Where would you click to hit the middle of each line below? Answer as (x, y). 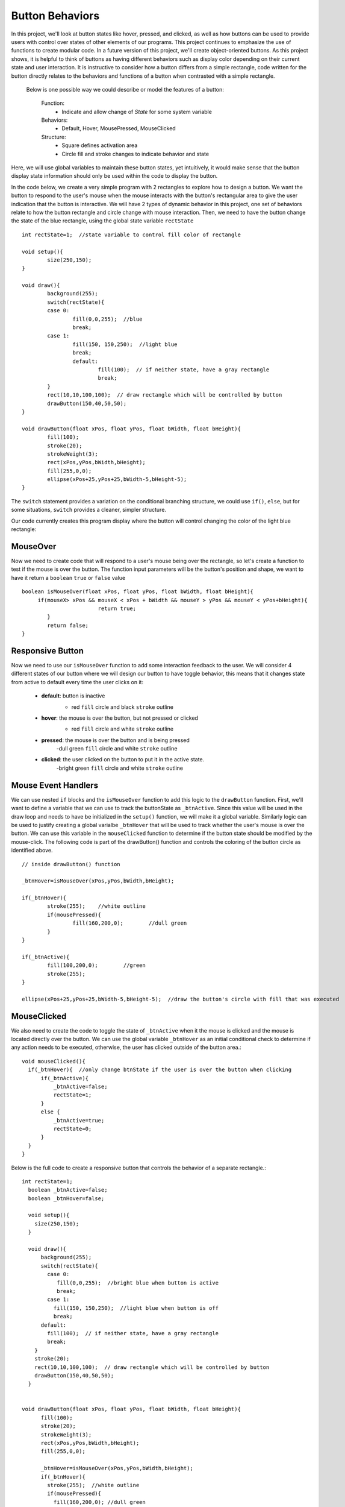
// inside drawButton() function (71, 864)
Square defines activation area (100, 145)
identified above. (32, 851)
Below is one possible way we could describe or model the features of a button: (125, 89)
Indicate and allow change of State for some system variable (137, 112)
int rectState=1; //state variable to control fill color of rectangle (131, 234)
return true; (117, 608)
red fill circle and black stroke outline (123, 707)
